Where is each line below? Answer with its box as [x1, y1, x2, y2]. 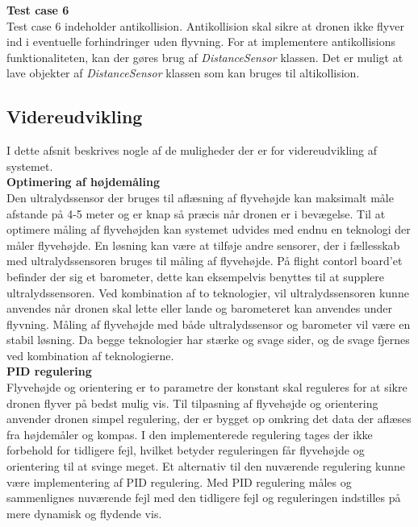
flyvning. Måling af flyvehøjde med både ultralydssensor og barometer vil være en [6, 315, 411, 332]
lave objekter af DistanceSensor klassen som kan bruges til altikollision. [6, 64, 360, 81]
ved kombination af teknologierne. [6, 346, 174, 363]
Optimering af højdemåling [6, 173, 160, 190]
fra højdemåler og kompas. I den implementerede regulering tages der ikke [6, 425, 373, 442]
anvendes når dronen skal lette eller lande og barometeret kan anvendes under [6, 300, 393, 317]
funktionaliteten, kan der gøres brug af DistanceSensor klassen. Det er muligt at [6, 48, 403, 65]
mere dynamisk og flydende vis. [6, 504, 162, 521]
